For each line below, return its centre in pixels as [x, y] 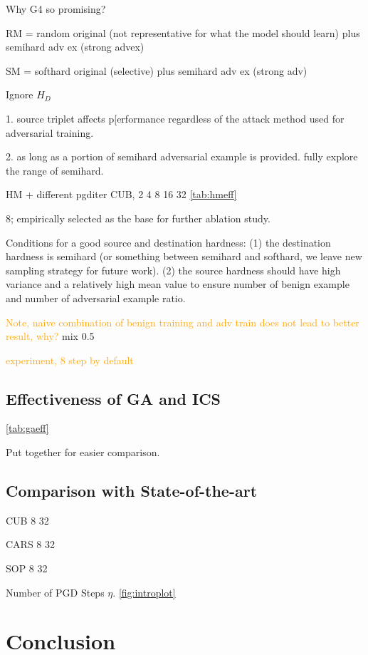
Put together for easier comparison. [83, 452]
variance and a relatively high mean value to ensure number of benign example [178, 284]
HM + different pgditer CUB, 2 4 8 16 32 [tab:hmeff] [121, 194]
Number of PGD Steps [55, 592]
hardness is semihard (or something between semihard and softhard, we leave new [184, 256]
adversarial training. [50, 132]
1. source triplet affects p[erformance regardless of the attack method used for [175, 118]
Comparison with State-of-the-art [132, 491]
